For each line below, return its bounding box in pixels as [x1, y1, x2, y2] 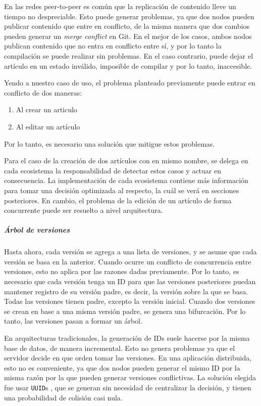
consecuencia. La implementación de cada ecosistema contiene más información [4, 175, 248, 186]
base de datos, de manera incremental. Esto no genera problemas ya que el [4, 342, 235, 353]
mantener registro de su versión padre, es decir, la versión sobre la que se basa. [4, 286, 248, 296]
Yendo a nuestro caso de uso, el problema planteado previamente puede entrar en [4, 77, 255, 88]
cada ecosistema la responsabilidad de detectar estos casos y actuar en [4, 165, 221, 175]
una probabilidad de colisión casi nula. [4, 392, 123, 402]
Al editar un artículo [16, 121, 80, 131]
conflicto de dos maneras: [4, 87, 82, 98]
